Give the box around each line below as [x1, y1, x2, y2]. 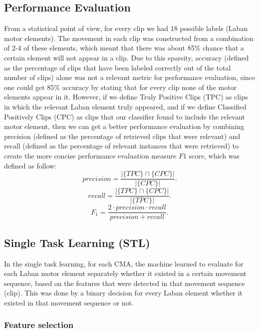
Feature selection [4, 318, 74, 331]
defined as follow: [4, 160, 57, 170]
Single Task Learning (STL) [4, 234, 150, 250]
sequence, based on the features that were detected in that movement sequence [4, 277, 245, 288]
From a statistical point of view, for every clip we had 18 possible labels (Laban [4, 23, 248, 33]
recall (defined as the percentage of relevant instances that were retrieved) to [4, 140, 239, 151]
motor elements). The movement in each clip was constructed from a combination [4, 32, 254, 43]
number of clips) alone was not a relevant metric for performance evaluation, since [4, 72, 256, 82]
